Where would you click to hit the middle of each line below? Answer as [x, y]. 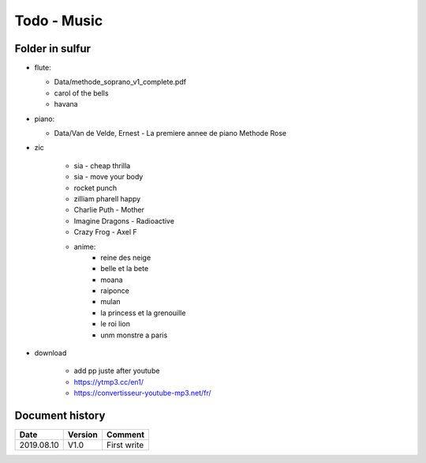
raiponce [115, 291]
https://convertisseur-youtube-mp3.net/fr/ [143, 393]
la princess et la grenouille [143, 313]
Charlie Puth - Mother [109, 210]
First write [125, 445]
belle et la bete [125, 269]
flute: [43, 68]
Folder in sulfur [52, 49]
